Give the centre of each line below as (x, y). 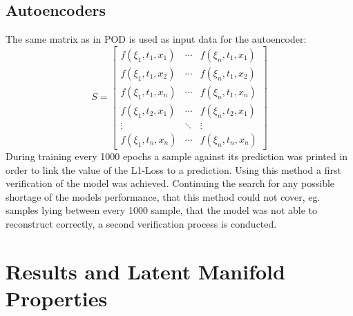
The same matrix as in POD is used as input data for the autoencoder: (156, 39)
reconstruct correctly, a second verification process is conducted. (141, 223)
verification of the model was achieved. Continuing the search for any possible (170, 183)
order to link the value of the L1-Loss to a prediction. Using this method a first (173, 169)
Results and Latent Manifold (145, 271)
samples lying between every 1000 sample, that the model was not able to (162, 210)
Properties (57, 298)
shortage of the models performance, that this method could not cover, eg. (163, 196)
